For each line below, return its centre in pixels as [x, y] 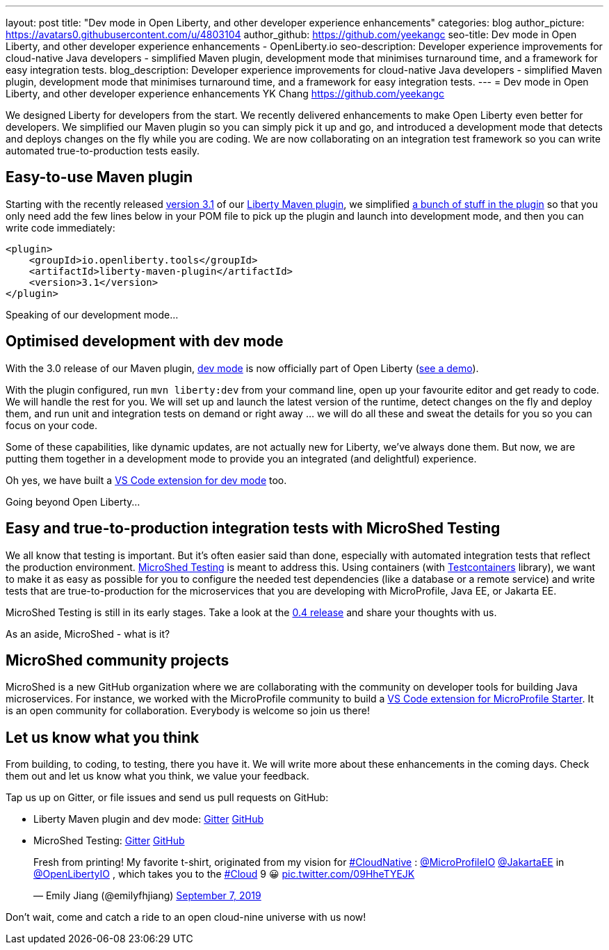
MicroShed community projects [117, 660]
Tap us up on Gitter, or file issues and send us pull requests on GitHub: [167, 798]
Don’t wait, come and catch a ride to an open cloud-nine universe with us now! [186, 917]
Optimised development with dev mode [145, 341]
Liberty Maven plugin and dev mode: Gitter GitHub [149, 819]
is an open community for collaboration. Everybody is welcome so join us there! [188, 711]
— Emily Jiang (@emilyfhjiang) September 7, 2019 [147, 896]
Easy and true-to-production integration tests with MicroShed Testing [253, 529]
